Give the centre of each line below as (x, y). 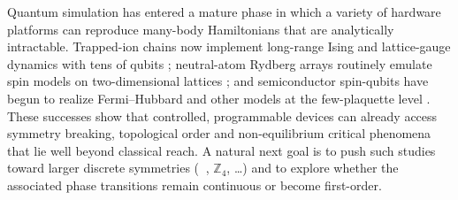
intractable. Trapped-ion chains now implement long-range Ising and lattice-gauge (229, 46)
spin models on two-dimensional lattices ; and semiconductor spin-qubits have (218, 81)
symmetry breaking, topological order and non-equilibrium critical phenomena (219, 133)
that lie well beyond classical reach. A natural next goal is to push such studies (221, 150)
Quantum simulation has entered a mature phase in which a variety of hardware (224, 12)
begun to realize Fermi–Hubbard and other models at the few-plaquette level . (219, 98)
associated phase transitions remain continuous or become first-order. (195, 185)
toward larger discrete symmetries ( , (108, 168)
